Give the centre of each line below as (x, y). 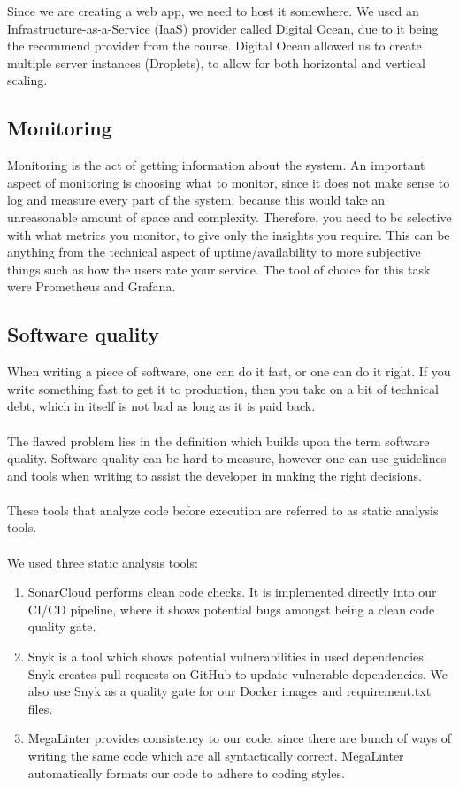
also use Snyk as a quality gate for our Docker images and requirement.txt (229, 691)
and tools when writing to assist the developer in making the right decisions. (214, 475)
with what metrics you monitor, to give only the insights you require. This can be (229, 234)
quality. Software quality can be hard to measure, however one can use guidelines (227, 458)
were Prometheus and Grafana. (92, 286)
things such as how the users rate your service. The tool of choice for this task (219, 269)
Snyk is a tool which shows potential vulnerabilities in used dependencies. (227, 657)
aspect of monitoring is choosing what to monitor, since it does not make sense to (229, 182)
